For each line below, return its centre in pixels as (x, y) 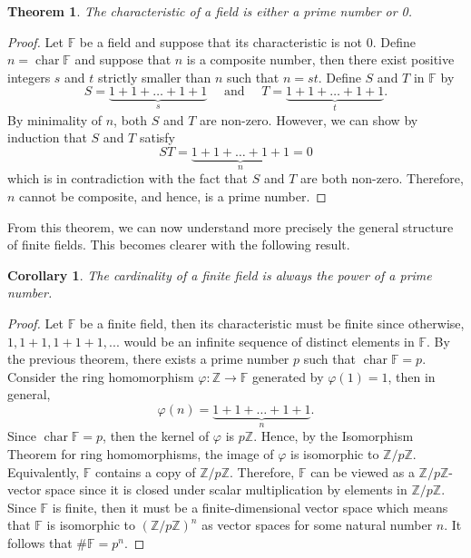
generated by (288, 376)
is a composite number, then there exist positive (320, 59)
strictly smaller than (155, 77)
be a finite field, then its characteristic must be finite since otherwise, (272, 323)
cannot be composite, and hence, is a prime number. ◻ (173, 196)
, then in (412, 376)
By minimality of (55, 119)
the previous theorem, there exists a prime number (148, 359)
